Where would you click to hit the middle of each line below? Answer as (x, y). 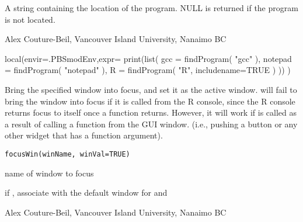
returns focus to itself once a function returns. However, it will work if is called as (151, 112)
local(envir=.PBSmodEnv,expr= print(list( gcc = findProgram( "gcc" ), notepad (148, 58)
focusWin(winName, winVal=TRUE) (67, 154)
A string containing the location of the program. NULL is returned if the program (151, 8)
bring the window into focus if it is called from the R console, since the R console (150, 101)
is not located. (30, 19)
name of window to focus (49, 173)
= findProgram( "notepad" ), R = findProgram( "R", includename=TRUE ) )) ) (148, 70)
